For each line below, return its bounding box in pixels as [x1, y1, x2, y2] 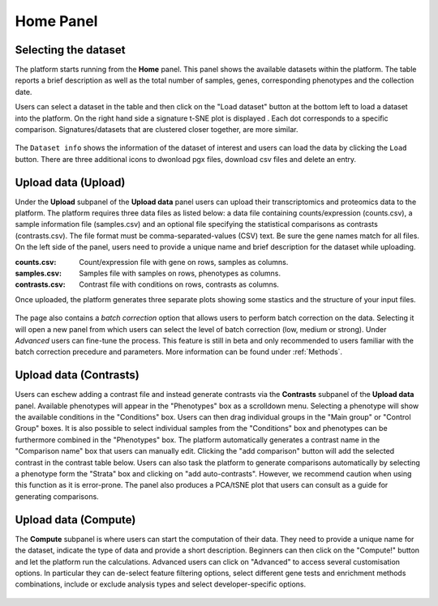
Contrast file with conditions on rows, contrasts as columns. [79, 280, 280, 289]
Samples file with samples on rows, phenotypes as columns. [79, 268, 281, 279]
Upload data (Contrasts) [15, 369, 140, 382]
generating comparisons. [15, 491, 99, 501]
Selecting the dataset [15, 43, 126, 57]
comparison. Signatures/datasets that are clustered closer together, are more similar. [15, 125, 298, 134]
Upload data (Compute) [15, 513, 136, 527]
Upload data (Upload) [15, 175, 126, 190]
